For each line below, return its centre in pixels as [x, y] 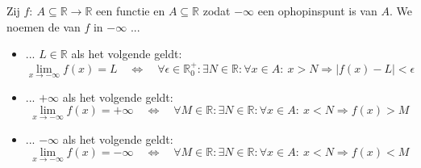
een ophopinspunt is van [317, 10]
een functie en [131, 10]
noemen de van [44, 26]
